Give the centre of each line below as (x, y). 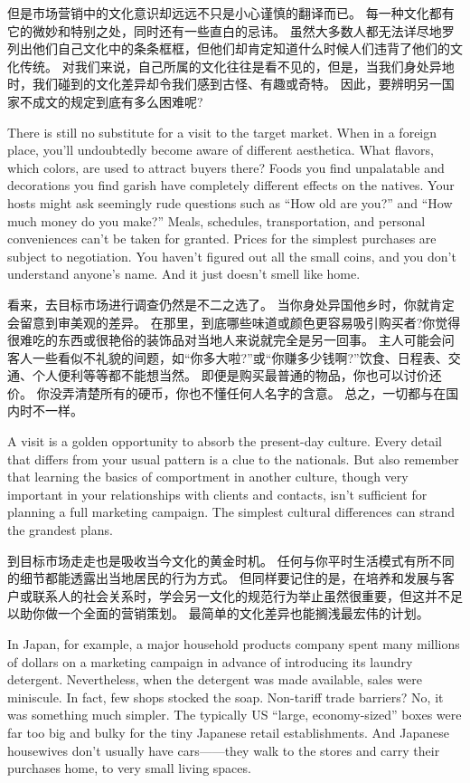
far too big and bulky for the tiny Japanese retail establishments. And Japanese (228, 732)
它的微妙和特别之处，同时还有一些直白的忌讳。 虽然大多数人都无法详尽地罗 (231, 30)
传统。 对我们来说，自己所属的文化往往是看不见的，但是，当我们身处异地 (237, 66)
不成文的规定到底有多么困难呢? (111, 101)
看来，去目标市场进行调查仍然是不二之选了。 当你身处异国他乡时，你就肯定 (231, 304)
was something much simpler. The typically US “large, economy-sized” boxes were (235, 715)
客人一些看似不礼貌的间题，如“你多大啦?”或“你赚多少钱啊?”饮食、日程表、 (228, 357)
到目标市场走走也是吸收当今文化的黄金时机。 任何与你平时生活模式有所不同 (231, 560)
